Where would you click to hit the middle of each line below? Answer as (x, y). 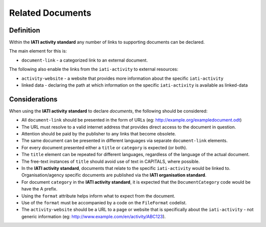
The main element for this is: (38, 51)
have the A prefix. (39, 189)
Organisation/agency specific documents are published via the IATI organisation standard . (114, 175)
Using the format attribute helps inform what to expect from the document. (98, 196)
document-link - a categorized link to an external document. (84, 60)
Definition (25, 30)
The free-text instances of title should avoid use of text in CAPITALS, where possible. (111, 161)
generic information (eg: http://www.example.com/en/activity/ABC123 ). (94, 216)
